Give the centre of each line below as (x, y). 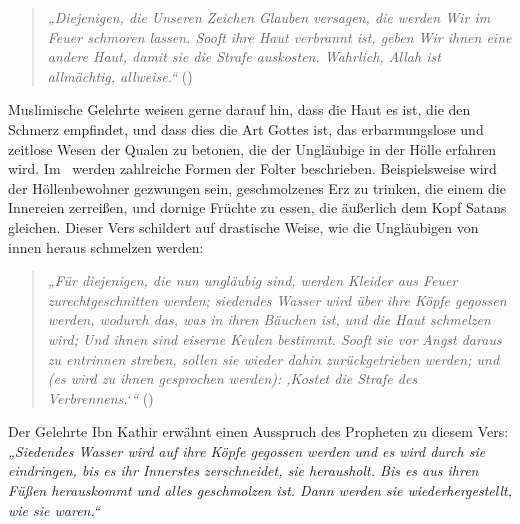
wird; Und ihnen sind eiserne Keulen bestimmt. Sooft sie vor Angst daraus (274, 338)
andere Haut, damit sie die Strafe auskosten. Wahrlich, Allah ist (244, 56)
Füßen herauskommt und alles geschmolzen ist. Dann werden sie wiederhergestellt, (260, 490)
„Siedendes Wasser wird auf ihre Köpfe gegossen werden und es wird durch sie (247, 450)
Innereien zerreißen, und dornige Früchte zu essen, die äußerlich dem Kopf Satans (257, 207)
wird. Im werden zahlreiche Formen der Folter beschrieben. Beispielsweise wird (252, 168)
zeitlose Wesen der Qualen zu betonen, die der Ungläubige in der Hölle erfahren (252, 148)
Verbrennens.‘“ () (100, 397)
